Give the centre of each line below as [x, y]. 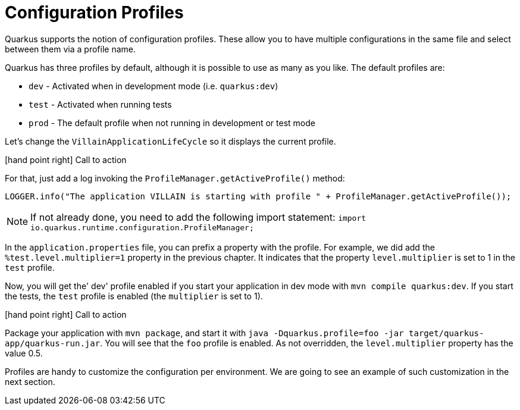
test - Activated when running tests [100, 104]
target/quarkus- [447, 333]
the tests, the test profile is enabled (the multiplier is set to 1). [134, 296]
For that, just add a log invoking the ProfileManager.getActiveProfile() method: [175, 178]
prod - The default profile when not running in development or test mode [172, 123]
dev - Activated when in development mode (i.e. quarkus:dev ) [154, 86]
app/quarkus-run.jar [53, 343]
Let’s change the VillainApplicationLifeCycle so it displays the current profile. [170, 141]
